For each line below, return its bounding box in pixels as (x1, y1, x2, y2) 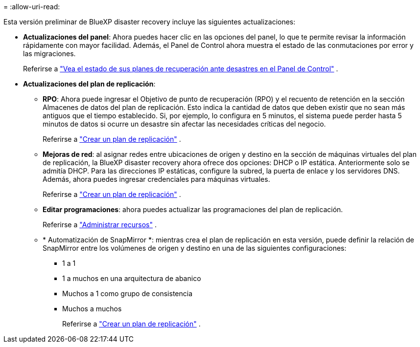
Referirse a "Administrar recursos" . (43, 220, 157, 229)
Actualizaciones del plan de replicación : (23, 80, 156, 88)
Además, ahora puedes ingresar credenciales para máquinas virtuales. (43, 175, 270, 183)
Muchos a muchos (62, 304, 122, 313)
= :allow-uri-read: (3, 2, 60, 11)
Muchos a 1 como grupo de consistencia (62, 289, 193, 298)
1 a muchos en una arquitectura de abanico (62, 274, 201, 282)
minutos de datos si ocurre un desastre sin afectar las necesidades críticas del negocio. (43, 120, 326, 128)
